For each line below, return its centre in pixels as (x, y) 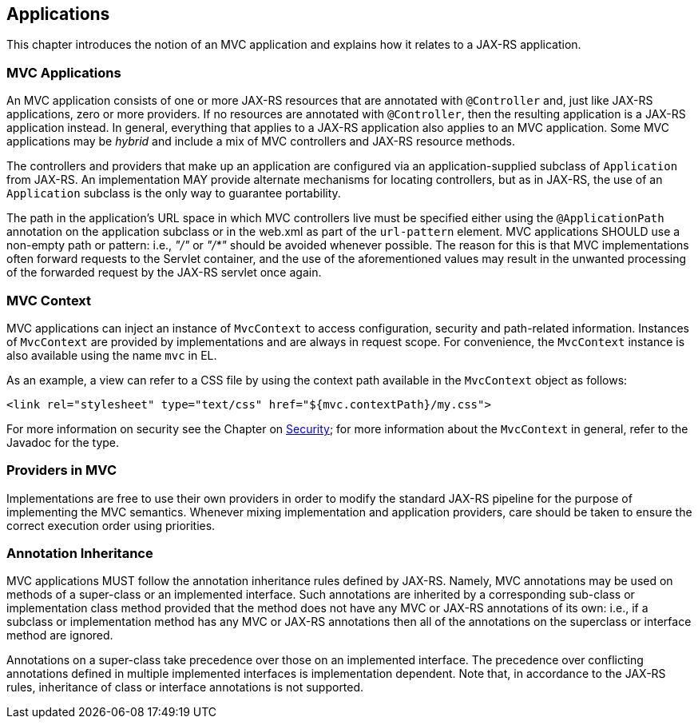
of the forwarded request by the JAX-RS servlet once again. (164, 273)
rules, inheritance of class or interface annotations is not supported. (185, 687)
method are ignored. (60, 635)
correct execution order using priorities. (111, 525)
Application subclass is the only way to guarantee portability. (174, 193)
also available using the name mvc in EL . (112, 355)
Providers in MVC (61, 470)
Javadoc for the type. (63, 442)
